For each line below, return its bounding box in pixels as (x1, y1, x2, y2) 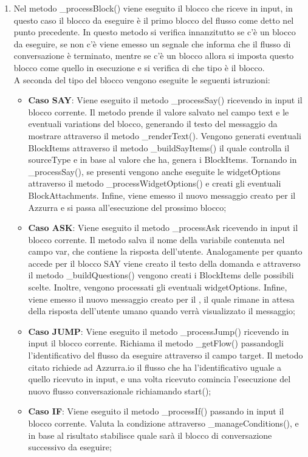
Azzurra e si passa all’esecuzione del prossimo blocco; (28, 201, 227, 213)
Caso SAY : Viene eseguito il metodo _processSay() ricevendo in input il (28, 94, 303, 106)
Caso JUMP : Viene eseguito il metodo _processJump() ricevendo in (28, 325, 289, 337)
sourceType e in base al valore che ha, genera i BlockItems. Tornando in (28, 153, 297, 166)
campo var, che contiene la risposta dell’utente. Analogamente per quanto (28, 245, 303, 258)
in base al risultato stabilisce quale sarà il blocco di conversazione (28, 428, 272, 441)
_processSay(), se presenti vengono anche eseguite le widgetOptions (28, 165, 281, 177)
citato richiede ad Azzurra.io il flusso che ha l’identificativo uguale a (28, 360, 281, 373)
